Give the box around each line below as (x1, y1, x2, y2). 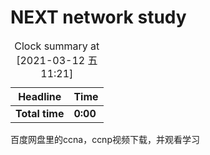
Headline (18, 89, 62, 103)
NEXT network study (10, 6, 187, 29)
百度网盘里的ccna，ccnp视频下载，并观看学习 (10, 133, 200, 145)
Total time (15, 106, 65, 120)
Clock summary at (14, 39, 100, 53)
